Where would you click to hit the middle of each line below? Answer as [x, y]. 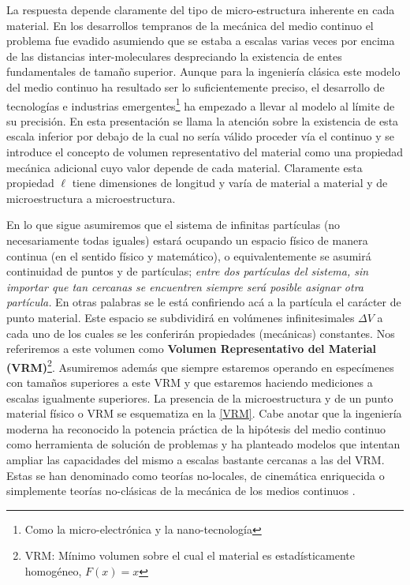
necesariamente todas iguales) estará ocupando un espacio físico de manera [187, 240]
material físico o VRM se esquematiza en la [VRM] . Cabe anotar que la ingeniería [204, 413]
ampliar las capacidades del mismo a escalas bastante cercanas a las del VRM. [196, 459]
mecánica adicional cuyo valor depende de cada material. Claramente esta [184, 167]
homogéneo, [53, 570]
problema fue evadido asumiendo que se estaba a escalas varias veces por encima [201, 41]
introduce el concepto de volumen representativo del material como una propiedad [205, 152]
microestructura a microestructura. [91, 198]
